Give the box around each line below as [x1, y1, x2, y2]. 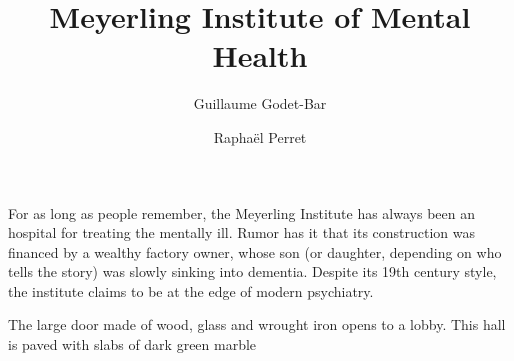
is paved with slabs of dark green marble [8, 334, 257, 355]
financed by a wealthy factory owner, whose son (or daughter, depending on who [8, 241, 502, 262]
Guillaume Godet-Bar [193, 93, 327, 114]
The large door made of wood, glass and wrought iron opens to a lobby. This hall [8, 314, 506, 335]
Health [212, 35, 308, 76]
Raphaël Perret [213, 126, 307, 147]
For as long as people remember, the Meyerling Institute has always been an [8, 202, 475, 223]
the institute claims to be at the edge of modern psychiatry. [8, 280, 374, 301]
